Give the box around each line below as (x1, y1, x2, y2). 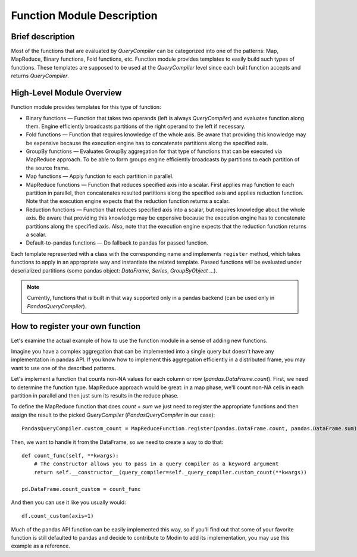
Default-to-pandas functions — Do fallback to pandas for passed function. (26, 239, 208, 246)
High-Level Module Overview (11, 88, 122, 98)
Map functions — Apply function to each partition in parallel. (26, 173, 174, 180)
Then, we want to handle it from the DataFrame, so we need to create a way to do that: (11, 438, 224, 446)
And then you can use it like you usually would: (11, 499, 126, 506)
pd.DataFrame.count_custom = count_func (21, 486, 141, 492)
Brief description (11, 32, 75, 42)
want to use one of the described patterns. (11, 364, 116, 371)
